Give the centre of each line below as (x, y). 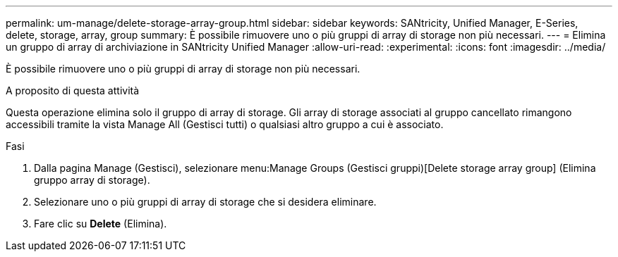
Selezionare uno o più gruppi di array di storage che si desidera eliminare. (205, 202)
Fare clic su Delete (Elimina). (101, 224)
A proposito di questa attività (73, 90)
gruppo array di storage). (92, 180)
